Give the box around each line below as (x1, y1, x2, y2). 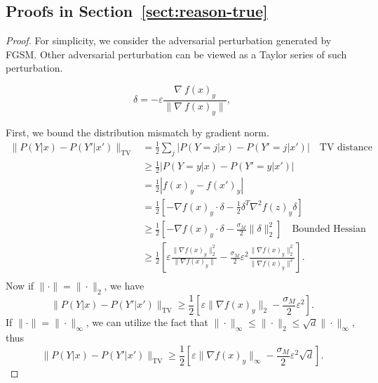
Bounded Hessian (292, 224, 366, 234)
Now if (6, 278, 34, 293)
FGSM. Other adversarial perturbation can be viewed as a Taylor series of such (6, 46, 347, 61)
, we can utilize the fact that (86, 315, 208, 330)
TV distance (319, 142, 372, 152)
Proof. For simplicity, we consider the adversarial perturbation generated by (6, 33, 332, 48)
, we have (104, 278, 144, 293)
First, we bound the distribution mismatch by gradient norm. (6, 124, 269, 139)
